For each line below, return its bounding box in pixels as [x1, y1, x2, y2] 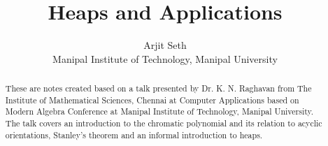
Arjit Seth [143, 38, 187, 52]
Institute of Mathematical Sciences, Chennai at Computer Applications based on [5, 94, 299, 105]
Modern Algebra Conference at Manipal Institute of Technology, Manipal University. [5, 105, 314, 117]
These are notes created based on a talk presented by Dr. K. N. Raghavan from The [5, 82, 312, 94]
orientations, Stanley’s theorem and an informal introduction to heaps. [5, 129, 263, 140]
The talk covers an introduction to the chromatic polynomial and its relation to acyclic [5, 117, 322, 129]
